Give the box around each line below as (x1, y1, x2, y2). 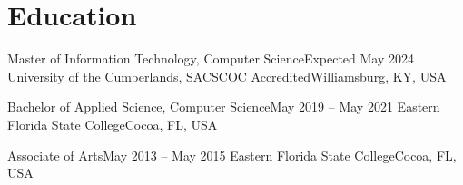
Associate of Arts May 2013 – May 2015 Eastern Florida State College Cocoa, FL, (7, 145, 457, 164)
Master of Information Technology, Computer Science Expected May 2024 (7, 49, 415, 68)
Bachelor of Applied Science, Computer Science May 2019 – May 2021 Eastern (7, 97, 440, 116)
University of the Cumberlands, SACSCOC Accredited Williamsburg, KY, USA (7, 66, 447, 85)
